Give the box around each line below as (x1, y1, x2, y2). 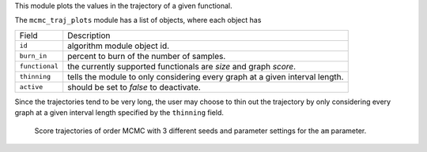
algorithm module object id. (67, 40, 170, 51)
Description (67, 30, 111, 41)
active (19, 83, 43, 91)
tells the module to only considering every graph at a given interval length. (67, 71, 344, 82)
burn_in (19, 52, 47, 61)
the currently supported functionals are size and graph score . (67, 61, 297, 72)
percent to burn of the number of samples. (67, 50, 226, 61)
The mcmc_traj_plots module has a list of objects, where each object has (14, 16, 262, 25)
